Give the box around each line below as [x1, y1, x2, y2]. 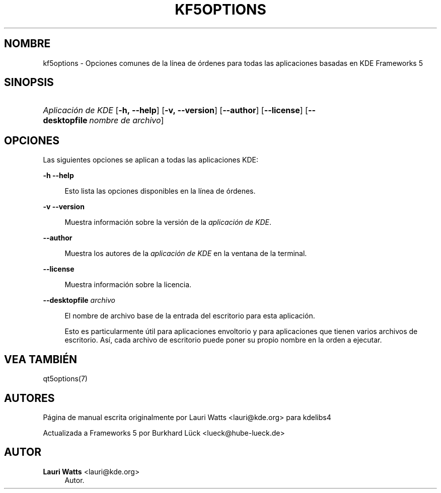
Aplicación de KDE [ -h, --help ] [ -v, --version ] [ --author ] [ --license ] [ [43, 105, 308, 116]
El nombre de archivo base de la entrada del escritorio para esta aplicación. [64, 311, 315, 320]
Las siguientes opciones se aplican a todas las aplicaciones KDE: [43, 155, 259, 165]
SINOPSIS [4, 76, 54, 89]
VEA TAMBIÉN [4, 353, 78, 366]
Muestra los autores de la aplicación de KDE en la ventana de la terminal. [64, 249, 307, 258]
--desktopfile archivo [43, 296, 115, 305]
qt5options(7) [43, 374, 88, 383]
